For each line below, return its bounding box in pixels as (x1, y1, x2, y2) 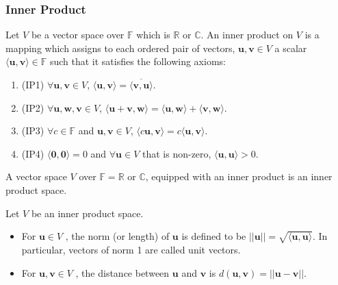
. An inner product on (200, 27, 294, 42)
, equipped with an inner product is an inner (145, 169, 333, 184)
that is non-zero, (142, 146, 211, 160)
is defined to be (181, 229, 246, 243)
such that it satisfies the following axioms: (49, 54, 226, 69)
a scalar (274, 40, 307, 55)
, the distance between (75, 265, 170, 280)
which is (136, 27, 170, 42)
